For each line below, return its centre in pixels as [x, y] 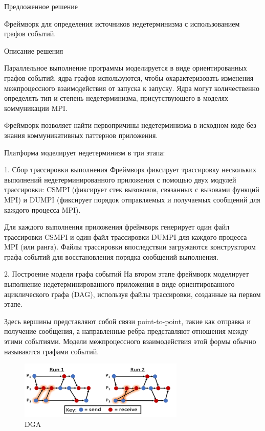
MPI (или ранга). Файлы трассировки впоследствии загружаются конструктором [130, 247]
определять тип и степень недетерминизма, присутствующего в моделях [116, 98]
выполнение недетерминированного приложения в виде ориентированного [119, 284]
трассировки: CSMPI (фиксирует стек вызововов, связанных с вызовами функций [132, 189]
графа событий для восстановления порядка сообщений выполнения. [111, 256]
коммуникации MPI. [36, 108]
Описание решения [34, 50]
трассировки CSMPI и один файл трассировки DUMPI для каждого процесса [126, 236]
